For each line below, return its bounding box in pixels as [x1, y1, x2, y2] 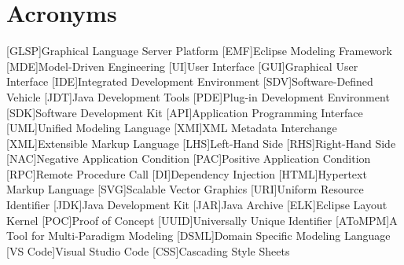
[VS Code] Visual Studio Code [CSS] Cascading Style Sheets [6, 242, 290, 259]
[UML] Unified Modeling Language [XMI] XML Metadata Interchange [6, 120, 337, 136]
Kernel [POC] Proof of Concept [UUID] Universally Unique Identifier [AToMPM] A [6, 212, 398, 228]
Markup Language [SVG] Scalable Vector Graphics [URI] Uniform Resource [6, 181, 364, 197]
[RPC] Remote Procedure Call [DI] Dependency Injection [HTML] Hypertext [6, 165, 367, 182]
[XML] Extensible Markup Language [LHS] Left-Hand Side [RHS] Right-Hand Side [6, 134, 396, 151]
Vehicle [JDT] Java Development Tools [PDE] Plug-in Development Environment [6, 88, 390, 105]
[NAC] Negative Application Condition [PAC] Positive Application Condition [6, 150, 371, 167]
